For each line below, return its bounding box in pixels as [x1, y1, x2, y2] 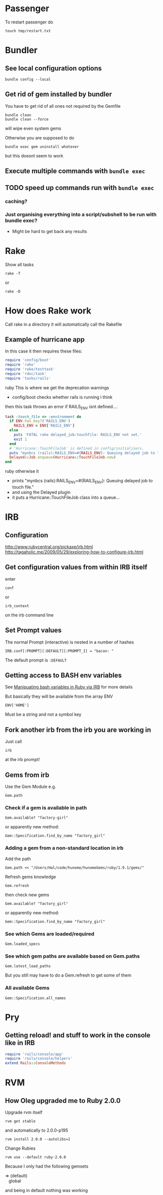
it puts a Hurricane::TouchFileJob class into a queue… [12, 494, 120, 500]
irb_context [5, 603, 29, 608]
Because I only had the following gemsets [5, 1163, 89, 1169]
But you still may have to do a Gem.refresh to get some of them [5, 972, 132, 978]
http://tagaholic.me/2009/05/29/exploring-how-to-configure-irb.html [5, 549, 144, 555]
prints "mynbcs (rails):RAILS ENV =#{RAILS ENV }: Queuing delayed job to [12, 478, 153, 485]
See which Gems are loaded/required [5, 930, 95, 937]
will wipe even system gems [5, 125, 62, 131]
